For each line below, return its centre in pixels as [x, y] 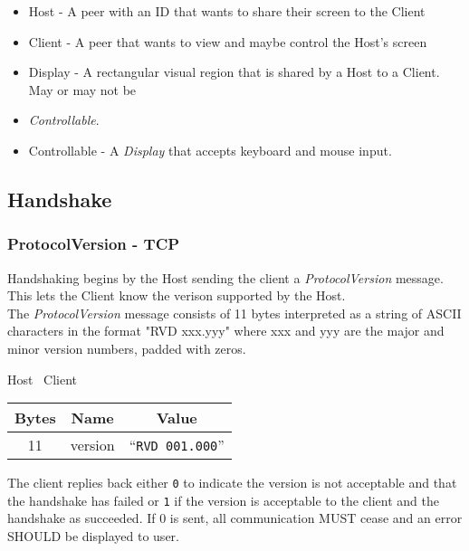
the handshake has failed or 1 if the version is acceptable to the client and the [223, 500]
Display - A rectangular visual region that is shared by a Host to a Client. [234, 72]
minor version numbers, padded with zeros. [127, 348]
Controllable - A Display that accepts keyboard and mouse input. [210, 150]
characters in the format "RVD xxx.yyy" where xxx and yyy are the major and [226, 331]
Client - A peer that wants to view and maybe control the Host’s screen [228, 41]
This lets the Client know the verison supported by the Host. [177, 295]
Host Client [43, 379]
